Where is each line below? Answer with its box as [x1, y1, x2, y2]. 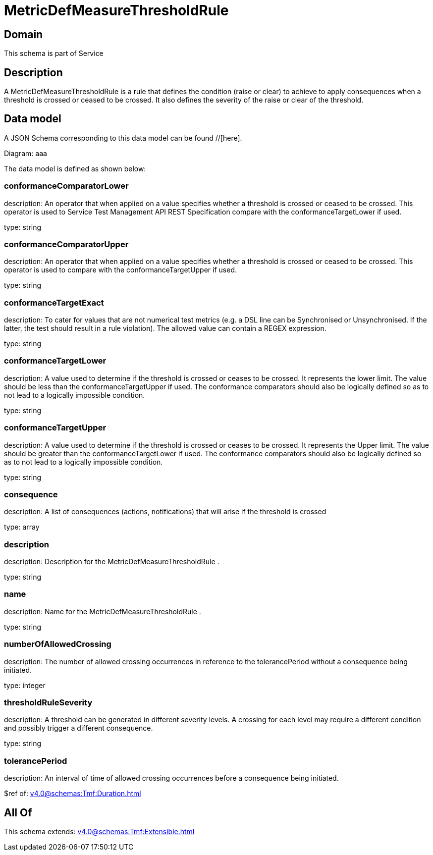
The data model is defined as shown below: [4, 164, 146, 173]
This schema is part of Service [4, 49, 104, 58]
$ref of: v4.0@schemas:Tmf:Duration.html [4, 789, 141, 798]
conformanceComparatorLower [4, 181, 129, 191]
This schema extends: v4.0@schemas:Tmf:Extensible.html [4, 827, 195, 836]
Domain [4, 28, 43, 41]
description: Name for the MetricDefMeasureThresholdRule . [4, 607, 201, 616]
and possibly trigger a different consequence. [4, 724, 153, 733]
